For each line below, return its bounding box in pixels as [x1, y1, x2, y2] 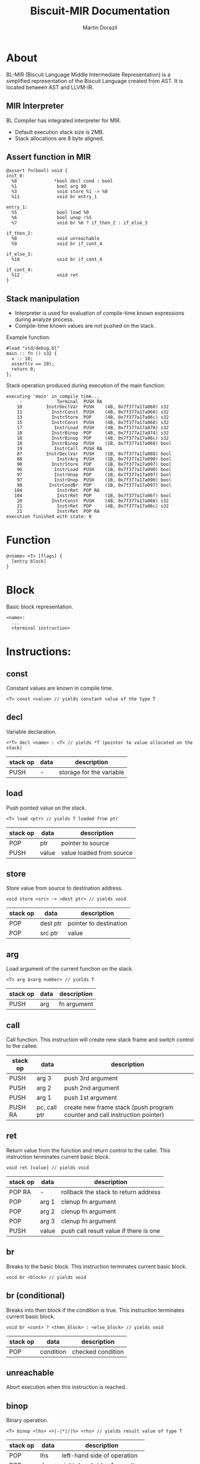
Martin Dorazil [82, 24, 118, 31]
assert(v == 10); [11, 361, 55, 367]
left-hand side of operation [61, 1451, 138, 1460]
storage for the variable [58, 768, 124, 776]
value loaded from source [61, 848, 133, 857]
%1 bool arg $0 [11, 183, 86, 189]
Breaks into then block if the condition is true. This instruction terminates [6, 1306, 185, 1314]
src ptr [40, 929, 58, 937]
